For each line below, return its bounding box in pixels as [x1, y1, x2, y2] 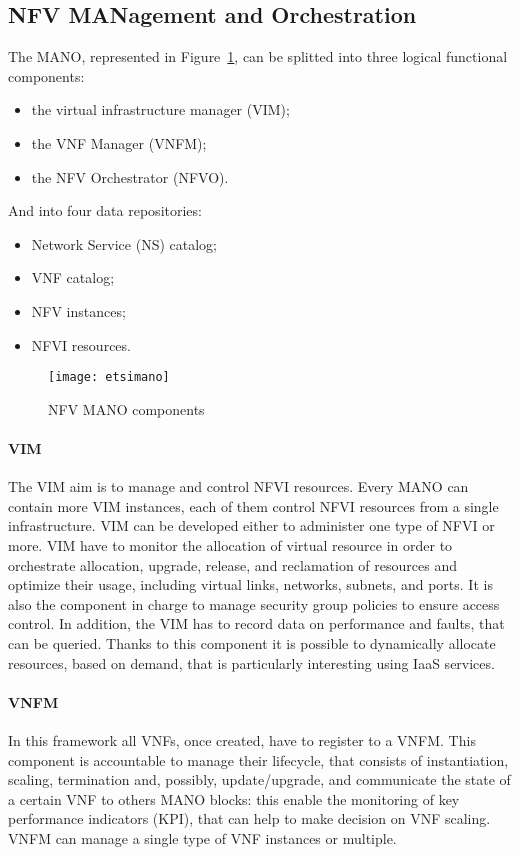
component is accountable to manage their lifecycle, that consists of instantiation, [8, 749, 509, 770]
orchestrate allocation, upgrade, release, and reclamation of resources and [8, 554, 457, 575]
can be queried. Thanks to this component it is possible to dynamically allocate [8, 632, 496, 653]
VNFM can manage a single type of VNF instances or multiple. [8, 827, 397, 848]
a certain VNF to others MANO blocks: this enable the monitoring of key [8, 788, 460, 809]
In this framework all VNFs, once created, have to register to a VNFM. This [8, 729, 476, 750]
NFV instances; [31, 300, 126, 321]
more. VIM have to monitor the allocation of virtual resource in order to [8, 534, 453, 555]
